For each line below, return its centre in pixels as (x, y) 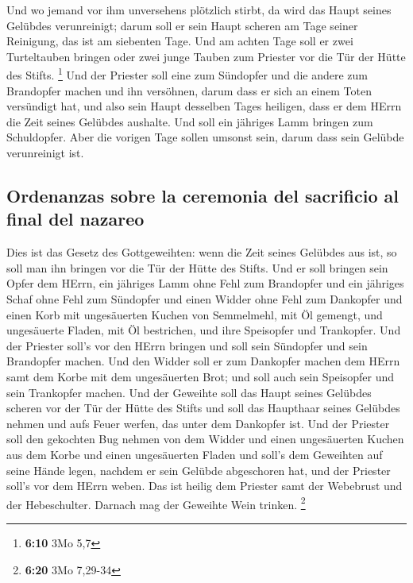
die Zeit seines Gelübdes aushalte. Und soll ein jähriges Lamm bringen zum (190, 121)
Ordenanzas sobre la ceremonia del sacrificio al (203, 195)
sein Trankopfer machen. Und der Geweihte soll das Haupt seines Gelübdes (189, 392)
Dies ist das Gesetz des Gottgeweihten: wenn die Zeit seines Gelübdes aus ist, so (202, 252)
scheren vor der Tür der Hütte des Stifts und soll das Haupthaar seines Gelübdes (203, 408)
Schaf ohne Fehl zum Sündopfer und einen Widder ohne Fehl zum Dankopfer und (205, 298)
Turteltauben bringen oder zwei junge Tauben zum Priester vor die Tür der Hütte (206, 56)
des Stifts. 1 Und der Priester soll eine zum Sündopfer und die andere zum (187, 74)
